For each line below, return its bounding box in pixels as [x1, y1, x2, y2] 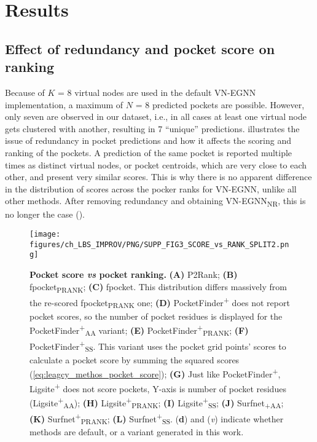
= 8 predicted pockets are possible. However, [135, 98, 305, 111]
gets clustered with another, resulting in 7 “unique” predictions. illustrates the [5, 122, 300, 135]
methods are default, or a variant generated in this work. [29, 425, 244, 438]
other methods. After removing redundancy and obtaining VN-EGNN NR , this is [5, 194, 306, 209]
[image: [29, 230, 61, 239]
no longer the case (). [5, 208, 85, 221]
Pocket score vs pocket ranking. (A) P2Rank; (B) [29, 268, 238, 280]
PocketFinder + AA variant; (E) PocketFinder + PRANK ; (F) [29, 322, 249, 338]
